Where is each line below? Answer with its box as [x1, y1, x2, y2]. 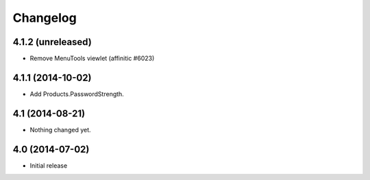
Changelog [12, 10, 77, 25]
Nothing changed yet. [29, 125, 92, 134]
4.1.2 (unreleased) [12, 36, 92, 48]
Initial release [29, 161, 68, 170]
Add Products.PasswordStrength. [29, 89, 125, 98]
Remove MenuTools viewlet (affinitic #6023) [29, 55, 155, 63]
